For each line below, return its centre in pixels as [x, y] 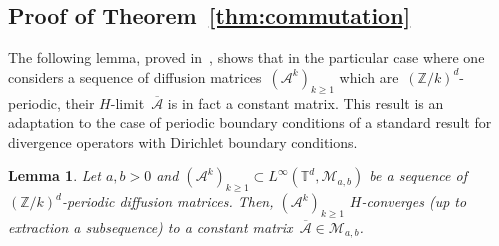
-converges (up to [414, 201]
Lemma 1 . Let [54, 175]
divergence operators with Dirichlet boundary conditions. [183, 141]
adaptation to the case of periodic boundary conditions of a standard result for [250, 122]
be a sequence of [418, 175]
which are [369, 76]
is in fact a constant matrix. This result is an [305, 102]
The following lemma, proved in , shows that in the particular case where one [246, 57]
